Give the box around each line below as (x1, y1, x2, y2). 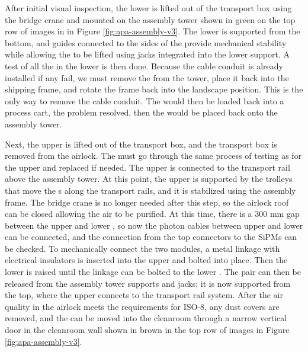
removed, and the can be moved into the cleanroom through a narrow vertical (5, 312, 287, 324)
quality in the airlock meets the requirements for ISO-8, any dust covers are (5, 300, 280, 312)
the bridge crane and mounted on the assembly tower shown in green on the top (5, 13, 296, 25)
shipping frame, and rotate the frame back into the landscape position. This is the (5, 83, 303, 95)
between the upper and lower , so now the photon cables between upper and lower (5, 219, 303, 231)
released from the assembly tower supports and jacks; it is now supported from (5, 277, 291, 289)
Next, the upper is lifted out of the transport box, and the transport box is (5, 137, 277, 150)
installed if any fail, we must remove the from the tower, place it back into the (5, 71, 289, 84)
